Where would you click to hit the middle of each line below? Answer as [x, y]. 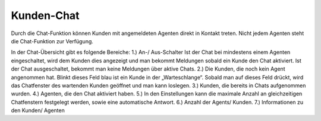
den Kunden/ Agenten [38, 110]
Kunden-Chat [45, 15]
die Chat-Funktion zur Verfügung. [52, 41]
